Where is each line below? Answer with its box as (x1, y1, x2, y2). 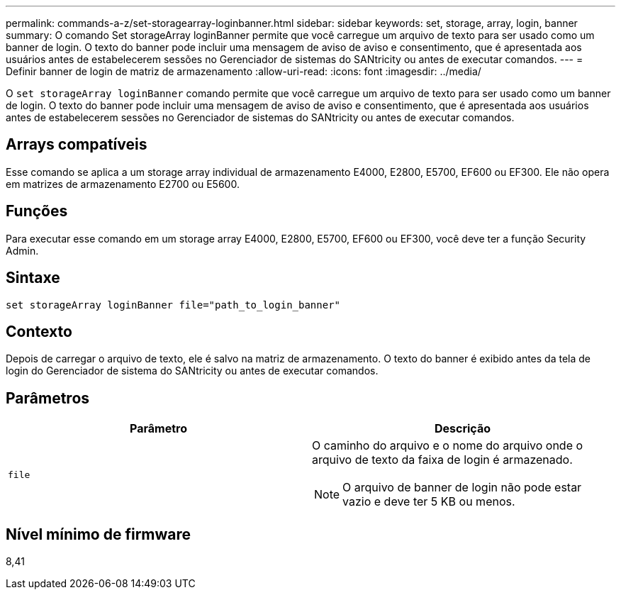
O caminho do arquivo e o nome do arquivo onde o (312, 438, 583, 453)
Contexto (6, 322, 72, 340)
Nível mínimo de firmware (6, 525, 191, 543)
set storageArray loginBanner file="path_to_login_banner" (6, 299, 341, 311)
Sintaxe (6, 269, 60, 287)
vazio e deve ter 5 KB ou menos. (342, 494, 515, 509)
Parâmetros (6, 389, 90, 407)
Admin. (6, 244, 39, 257)
